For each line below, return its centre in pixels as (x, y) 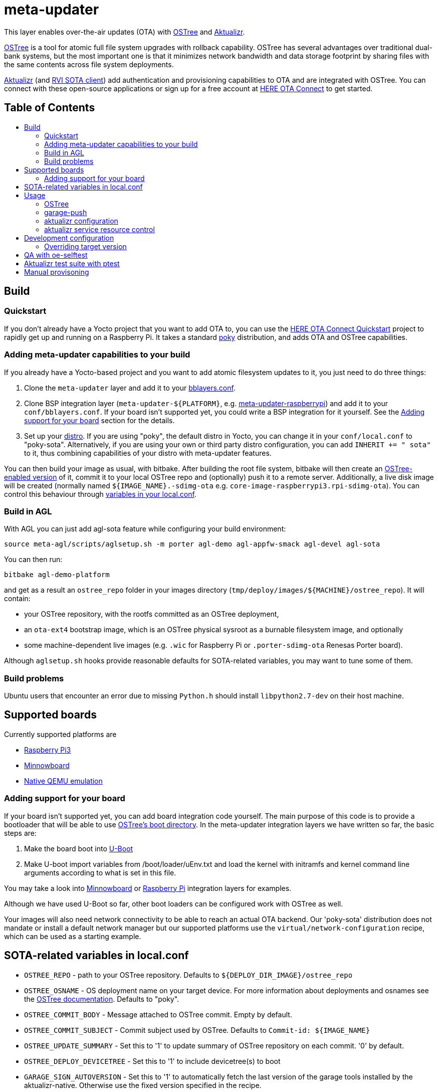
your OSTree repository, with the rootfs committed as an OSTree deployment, (152, 614)
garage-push (66, 212)
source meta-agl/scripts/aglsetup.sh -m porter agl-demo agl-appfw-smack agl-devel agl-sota (192, 544)
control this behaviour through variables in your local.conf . (100, 494)
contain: (17, 599)
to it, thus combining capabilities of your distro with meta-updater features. (148, 453)
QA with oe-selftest (56, 255)
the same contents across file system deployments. (89, 64)
